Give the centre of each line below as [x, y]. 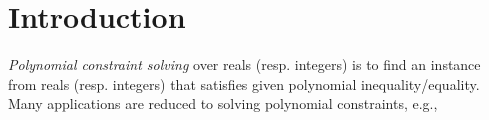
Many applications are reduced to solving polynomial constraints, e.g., [223, 103]
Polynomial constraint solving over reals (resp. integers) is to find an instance [244, 64]
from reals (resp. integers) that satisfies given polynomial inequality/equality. [244, 83]
